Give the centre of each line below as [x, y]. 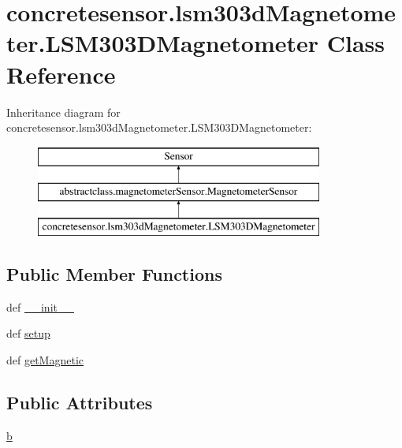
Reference [61, 74]
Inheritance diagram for [63, 112]
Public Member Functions [114, 274]
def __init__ [40, 306]
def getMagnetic [45, 360]
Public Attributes [80, 403]
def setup [28, 333]
